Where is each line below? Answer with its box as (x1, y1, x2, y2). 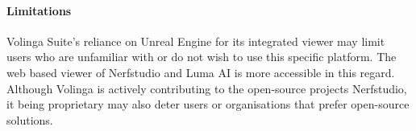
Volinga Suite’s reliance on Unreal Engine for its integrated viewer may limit (6, 32, 385, 49)
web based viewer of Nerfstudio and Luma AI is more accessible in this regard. (6, 63, 395, 80)
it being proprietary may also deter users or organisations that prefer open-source (6, 96, 410, 113)
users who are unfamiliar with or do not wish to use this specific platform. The (6, 48, 397, 65)
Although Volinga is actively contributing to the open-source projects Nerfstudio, (6, 80, 407, 96)
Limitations (6, 2, 72, 18)
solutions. (6, 111, 53, 128)
